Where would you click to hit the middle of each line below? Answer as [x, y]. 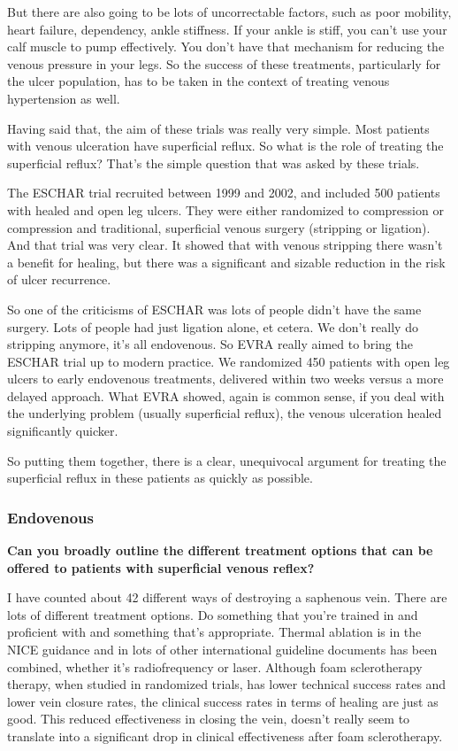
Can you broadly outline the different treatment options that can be [220, 550]
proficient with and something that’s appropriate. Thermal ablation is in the [214, 632]
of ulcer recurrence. [59, 279]
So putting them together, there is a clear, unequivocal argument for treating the [227, 460]
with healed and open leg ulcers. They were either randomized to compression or [225, 209]
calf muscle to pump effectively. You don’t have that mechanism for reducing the [226, 46]
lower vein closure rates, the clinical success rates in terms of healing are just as [223, 701]
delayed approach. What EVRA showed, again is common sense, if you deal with [226, 395]
